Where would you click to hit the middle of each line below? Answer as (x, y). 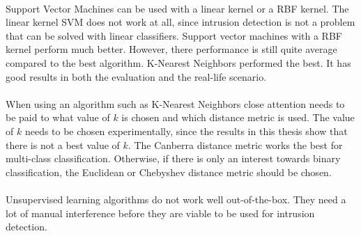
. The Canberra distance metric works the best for (235, 144)
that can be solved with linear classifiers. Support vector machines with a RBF (174, 35)
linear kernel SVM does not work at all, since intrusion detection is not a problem (180, 22)
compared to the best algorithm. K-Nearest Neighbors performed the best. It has (178, 62)
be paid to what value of (58, 117)
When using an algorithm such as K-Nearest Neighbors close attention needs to (175, 103)
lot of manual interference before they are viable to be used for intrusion (160, 213)
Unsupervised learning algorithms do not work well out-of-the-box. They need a (176, 199)
